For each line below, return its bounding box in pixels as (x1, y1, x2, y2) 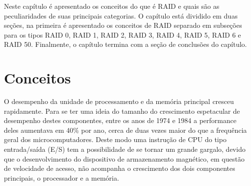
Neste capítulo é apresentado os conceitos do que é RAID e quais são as (4, 1, 220, 11)
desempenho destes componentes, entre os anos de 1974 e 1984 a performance (4, 115, 237, 125)
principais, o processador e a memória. (4, 172, 119, 183)
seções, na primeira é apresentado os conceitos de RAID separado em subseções (4, 20, 242, 30)
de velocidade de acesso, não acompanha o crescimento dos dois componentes (4, 163, 235, 173)
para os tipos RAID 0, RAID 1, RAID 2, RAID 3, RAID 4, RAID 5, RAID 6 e (4, 29, 241, 40)
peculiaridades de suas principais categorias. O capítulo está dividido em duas (4, 10, 238, 21)
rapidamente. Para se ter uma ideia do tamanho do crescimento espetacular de (4, 105, 240, 116)
